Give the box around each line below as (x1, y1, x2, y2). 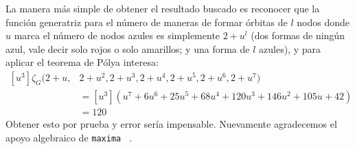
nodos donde (297, 14, 350, 29)
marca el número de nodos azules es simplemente (14, 28, 220, 43)
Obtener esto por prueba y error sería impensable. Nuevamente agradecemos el (5, 117, 337, 131)
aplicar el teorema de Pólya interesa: (5, 55, 159, 69)
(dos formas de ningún (251, 28, 345, 43)
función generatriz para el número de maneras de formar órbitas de (5, 14, 288, 29)
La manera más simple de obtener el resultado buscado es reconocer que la (5, 1, 320, 15)
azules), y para (259, 41, 321, 56)
